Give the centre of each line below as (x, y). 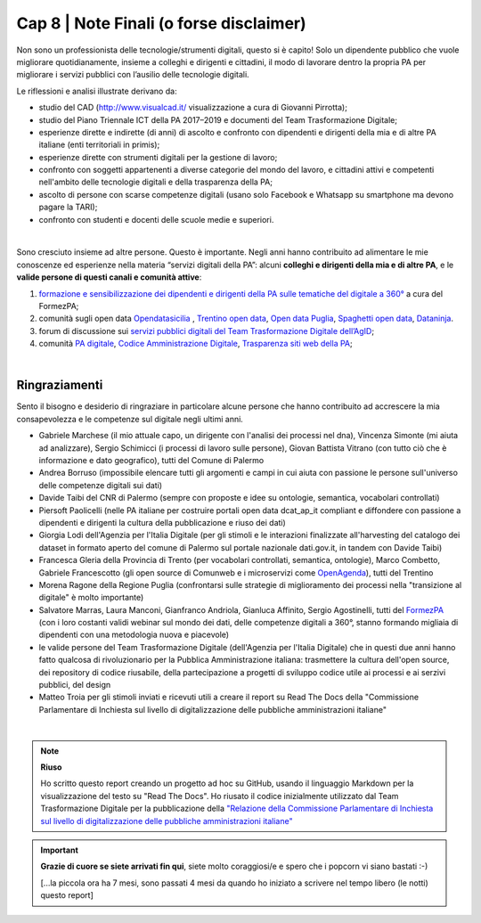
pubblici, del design (75, 685)
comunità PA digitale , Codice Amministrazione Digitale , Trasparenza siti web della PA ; (196, 344)
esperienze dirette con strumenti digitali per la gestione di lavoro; (158, 157)
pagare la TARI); (68, 207)
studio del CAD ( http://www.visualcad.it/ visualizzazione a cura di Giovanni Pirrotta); (193, 108)
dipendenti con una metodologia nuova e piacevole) (134, 635)
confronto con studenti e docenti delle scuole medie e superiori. (156, 219)
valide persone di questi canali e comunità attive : (109, 277)
